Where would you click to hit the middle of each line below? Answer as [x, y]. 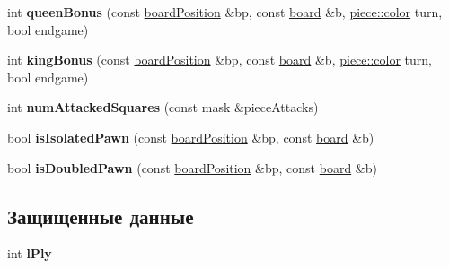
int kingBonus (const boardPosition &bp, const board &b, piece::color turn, [220, 60]
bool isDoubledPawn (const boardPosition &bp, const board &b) [192, 167]
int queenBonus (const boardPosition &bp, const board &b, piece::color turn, [225, 12]
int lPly [30, 253]
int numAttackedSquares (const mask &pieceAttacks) [163, 107]
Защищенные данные [101, 216]
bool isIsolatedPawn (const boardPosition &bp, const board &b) [191, 137]
